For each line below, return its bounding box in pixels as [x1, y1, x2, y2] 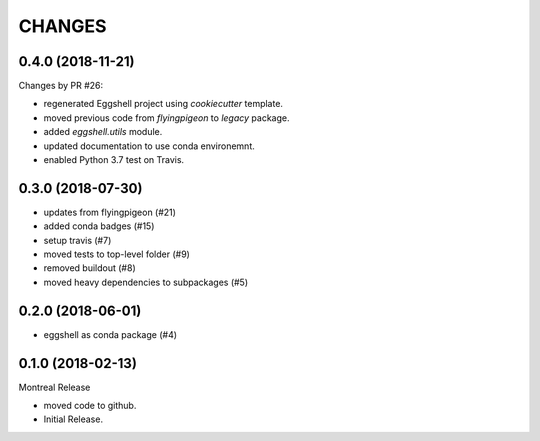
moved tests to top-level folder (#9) [43, 248, 190, 260]
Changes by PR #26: [18, 80, 104, 92]
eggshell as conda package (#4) [43, 328, 178, 340]
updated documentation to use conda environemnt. [43, 140, 255, 152]
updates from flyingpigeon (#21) [43, 206, 177, 218]
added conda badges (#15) [43, 220, 155, 232]
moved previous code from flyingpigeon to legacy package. [43, 111, 290, 124]
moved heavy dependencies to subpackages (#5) [43, 276, 249, 288]
